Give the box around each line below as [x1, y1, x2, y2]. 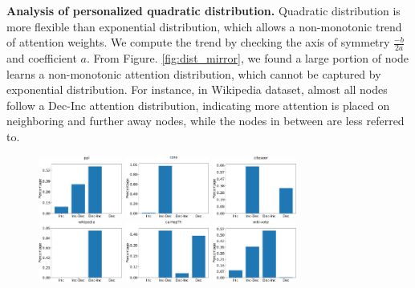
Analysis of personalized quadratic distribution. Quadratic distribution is [6, 2, 401, 18]
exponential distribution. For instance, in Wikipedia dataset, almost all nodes [6, 81, 388, 98]
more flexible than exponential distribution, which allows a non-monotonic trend [6, 18, 402, 34]
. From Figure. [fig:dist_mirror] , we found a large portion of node [86, 50, 409, 67]
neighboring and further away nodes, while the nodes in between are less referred [6, 112, 405, 129]
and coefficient [6, 50, 77, 67]
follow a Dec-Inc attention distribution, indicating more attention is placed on [6, 96, 390, 113]
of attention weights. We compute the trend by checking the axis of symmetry [6, 34, 390, 51]
